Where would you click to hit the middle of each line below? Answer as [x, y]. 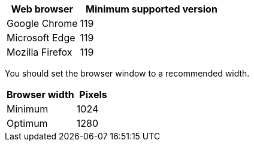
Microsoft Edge [41, 38]
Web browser [42, 9]
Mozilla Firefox [40, 52]
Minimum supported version [152, 9]
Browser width [40, 95]
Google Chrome [42, 23]
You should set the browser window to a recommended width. [127, 73]
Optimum [27, 123]
